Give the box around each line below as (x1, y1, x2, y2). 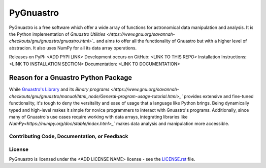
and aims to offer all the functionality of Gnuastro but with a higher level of (96, 38, 247, 44)
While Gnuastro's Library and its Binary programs (9, 86, 110, 93)
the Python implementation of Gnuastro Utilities (9, 31, 106, 37)
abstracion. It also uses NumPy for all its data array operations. (9, 45, 137, 51)
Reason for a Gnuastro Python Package (9, 73, 133, 82)
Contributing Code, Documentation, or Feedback (9, 133, 128, 140)
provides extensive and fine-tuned (184, 93, 254, 99)
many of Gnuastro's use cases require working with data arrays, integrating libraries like (9, 114, 188, 120)
